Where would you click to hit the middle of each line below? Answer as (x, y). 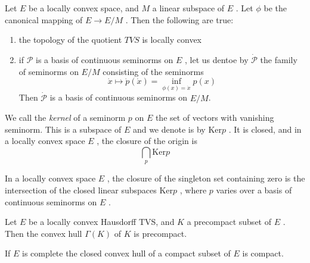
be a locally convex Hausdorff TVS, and (102, 222)
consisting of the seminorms (153, 71)
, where (193, 190)
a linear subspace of (188, 8)
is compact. (263, 253)
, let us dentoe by (216, 60)
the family (279, 60)
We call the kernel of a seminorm (65, 118)
